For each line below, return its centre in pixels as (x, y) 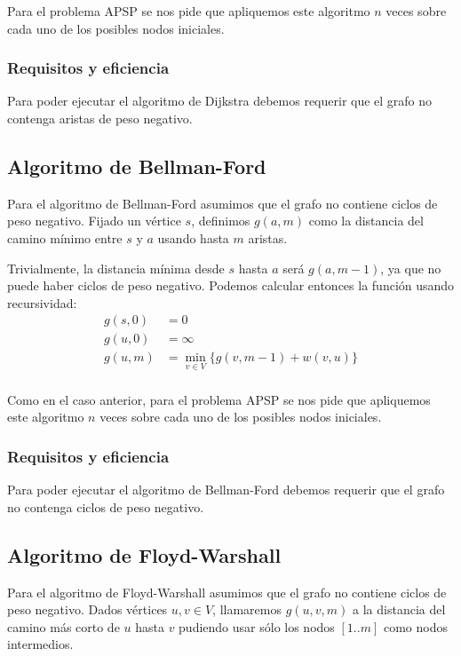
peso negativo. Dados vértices (87, 609)
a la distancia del (399, 609)
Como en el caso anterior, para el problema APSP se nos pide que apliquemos (219, 399)
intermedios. (40, 644)
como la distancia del (366, 221)
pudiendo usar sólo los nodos (257, 626)
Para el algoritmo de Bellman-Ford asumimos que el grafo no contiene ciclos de (223, 203)
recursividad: (42, 302)
